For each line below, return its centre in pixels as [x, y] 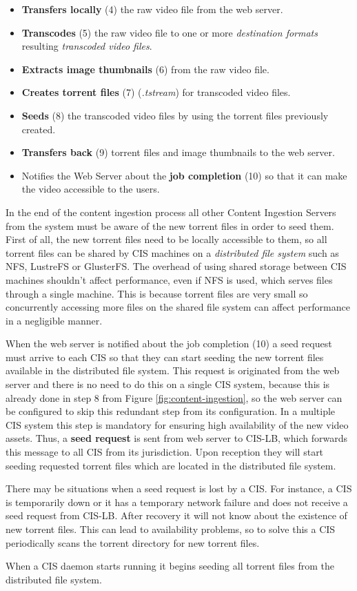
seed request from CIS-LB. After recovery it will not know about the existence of [176, 515]
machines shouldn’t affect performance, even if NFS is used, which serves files [169, 279]
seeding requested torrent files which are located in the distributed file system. [171, 465]
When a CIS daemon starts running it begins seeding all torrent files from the [170, 566]
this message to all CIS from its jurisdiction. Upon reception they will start [165, 452]
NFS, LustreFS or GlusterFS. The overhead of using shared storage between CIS [176, 266]
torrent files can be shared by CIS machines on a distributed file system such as [172, 252]
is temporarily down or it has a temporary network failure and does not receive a [177, 502]
